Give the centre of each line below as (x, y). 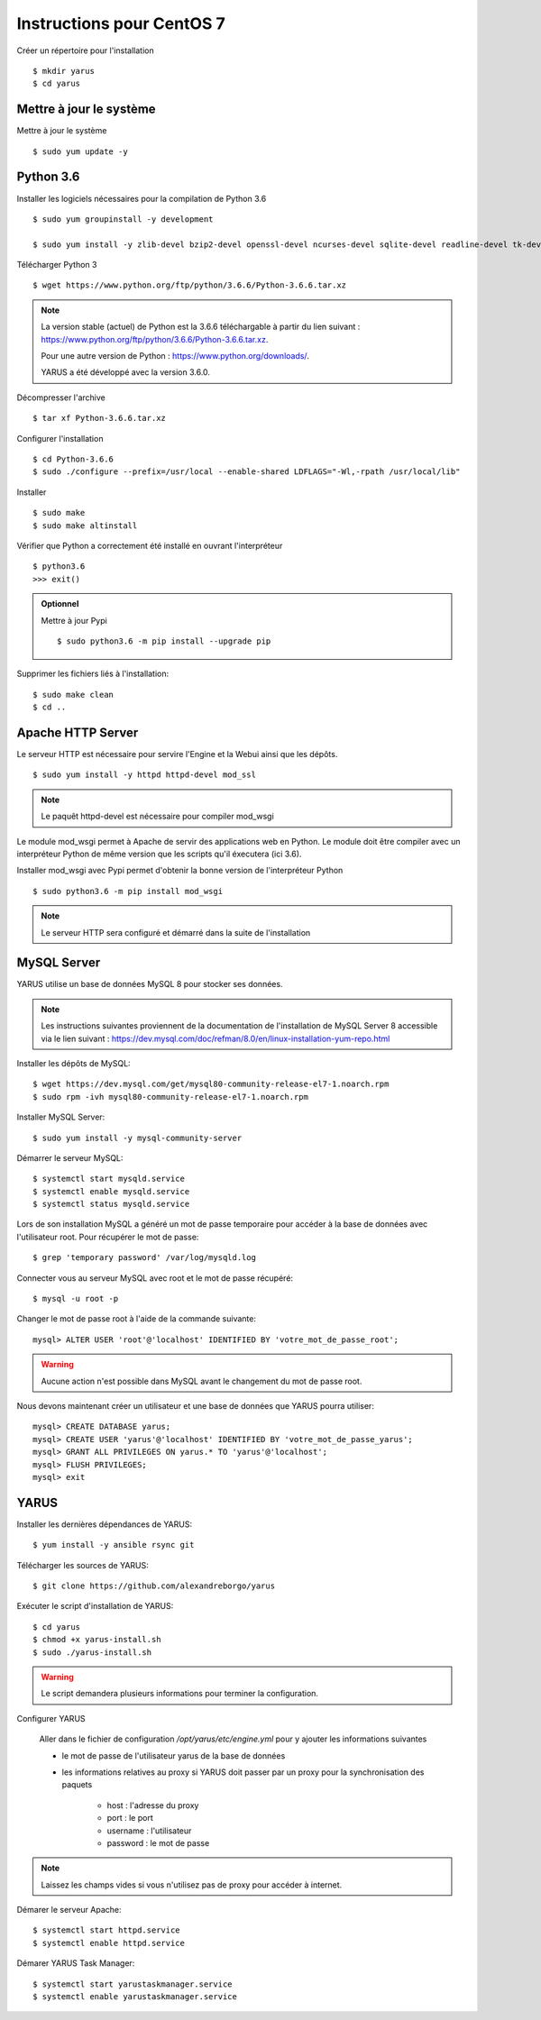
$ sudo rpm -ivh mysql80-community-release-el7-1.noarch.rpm (170, 1097)
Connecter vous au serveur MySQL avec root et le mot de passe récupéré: (155, 1278)
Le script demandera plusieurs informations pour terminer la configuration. (180, 1694)
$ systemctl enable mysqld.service (111, 1191)
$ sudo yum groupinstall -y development (123, 219)
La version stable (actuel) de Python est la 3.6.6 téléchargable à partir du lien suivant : (201, 327)
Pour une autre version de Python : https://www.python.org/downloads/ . (175, 356)
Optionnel (60, 604)
